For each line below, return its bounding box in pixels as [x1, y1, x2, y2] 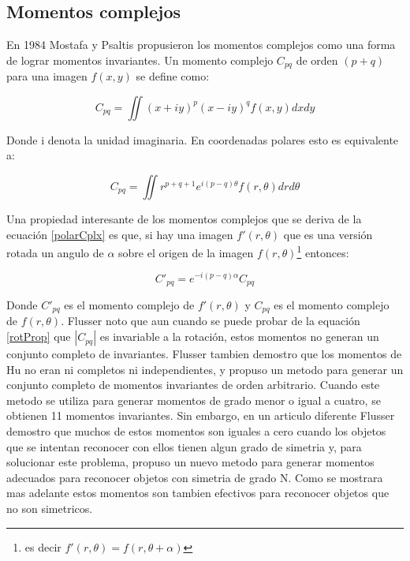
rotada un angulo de [6, 244, 104, 260]
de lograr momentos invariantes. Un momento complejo [6, 51, 274, 68]
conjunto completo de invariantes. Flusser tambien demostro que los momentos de [6, 346, 402, 362]
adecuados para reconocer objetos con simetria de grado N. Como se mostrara [6, 469, 383, 485]
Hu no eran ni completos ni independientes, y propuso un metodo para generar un [6, 361, 404, 377]
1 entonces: [296, 242, 349, 260]
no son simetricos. [6, 499, 93, 516]
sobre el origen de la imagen [118, 244, 254, 260]
